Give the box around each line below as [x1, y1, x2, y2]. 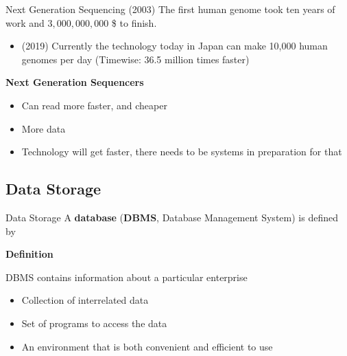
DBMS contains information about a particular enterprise [5, 269, 248, 284]
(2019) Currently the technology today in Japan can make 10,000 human [21, 38, 328, 53]
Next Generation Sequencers [5, 75, 144, 89]
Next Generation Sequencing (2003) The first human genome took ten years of [5, 2, 335, 16]
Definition [5, 247, 53, 261]
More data [21, 121, 66, 135]
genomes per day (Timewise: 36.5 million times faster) [21, 52, 250, 66]
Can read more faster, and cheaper [21, 98, 167, 112]
